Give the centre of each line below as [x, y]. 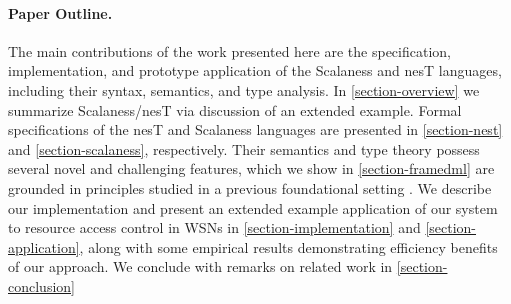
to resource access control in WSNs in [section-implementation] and [214, 227]
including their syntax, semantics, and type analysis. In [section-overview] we [244, 89]
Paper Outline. [60, 12]
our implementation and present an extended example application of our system [253, 207]
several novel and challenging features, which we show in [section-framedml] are [251, 168]
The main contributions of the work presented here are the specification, [229, 50]
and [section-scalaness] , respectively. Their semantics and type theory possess [244, 148]
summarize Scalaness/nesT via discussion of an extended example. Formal [235, 109]
